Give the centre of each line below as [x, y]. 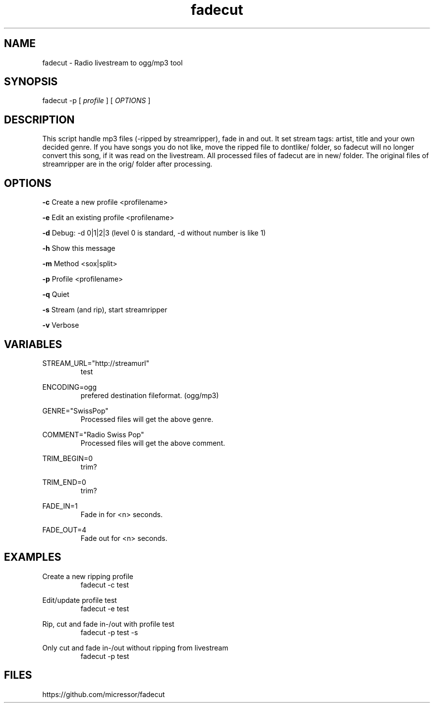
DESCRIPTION [39, 119]
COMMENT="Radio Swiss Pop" [93, 434]
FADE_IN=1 [60, 506]
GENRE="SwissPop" [75, 411]
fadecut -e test [105, 608]
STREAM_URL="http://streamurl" [96, 363]
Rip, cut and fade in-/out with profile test [108, 624]
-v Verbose [61, 325]
